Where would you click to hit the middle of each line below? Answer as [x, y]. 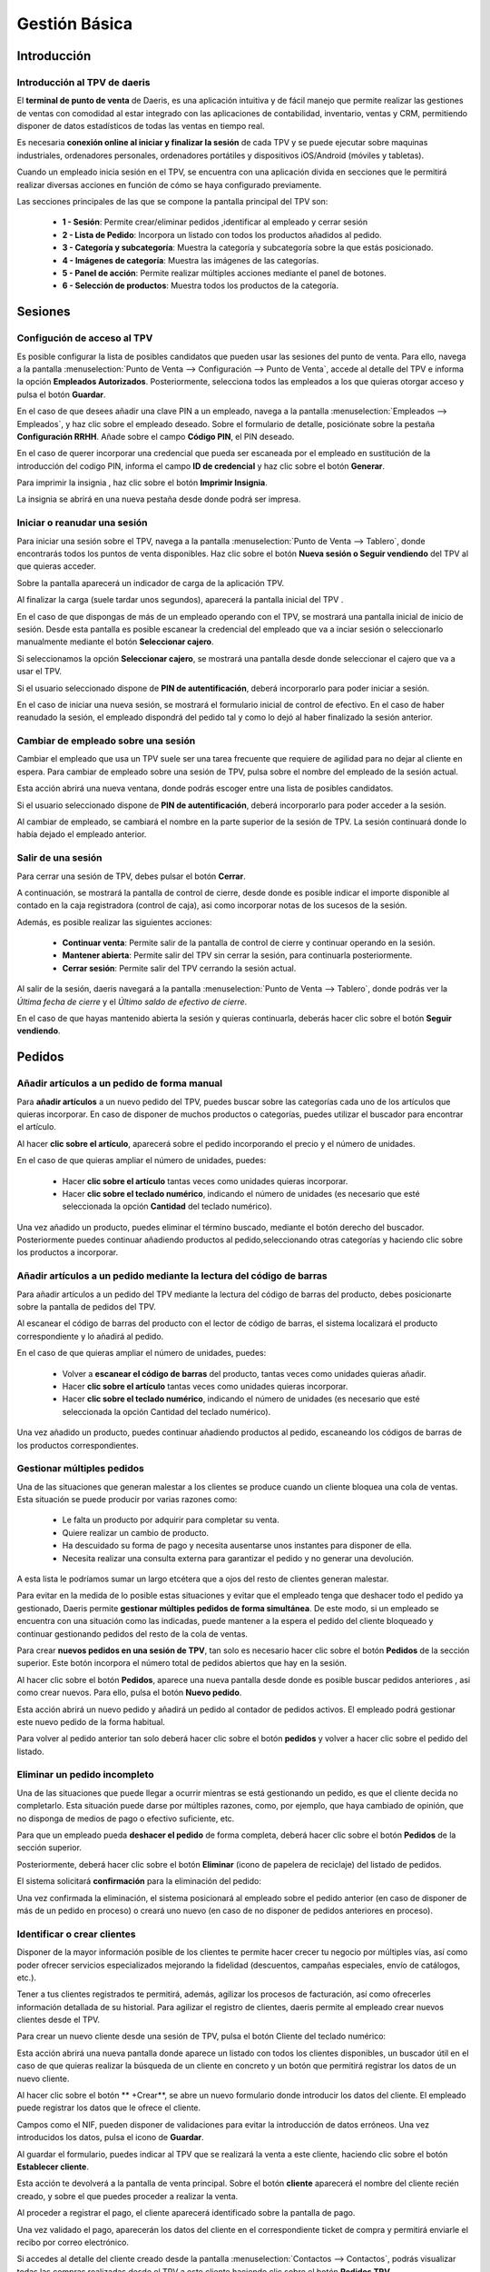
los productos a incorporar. [68, 1252]
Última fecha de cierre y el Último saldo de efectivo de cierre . [132, 1001]
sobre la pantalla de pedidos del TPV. [86, 1307]
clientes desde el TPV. [58, 2020]
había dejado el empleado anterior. [82, 834]
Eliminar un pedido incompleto [85, 1775]
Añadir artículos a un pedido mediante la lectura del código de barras [172, 1276]
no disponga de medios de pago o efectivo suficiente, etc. [126, 1819]
